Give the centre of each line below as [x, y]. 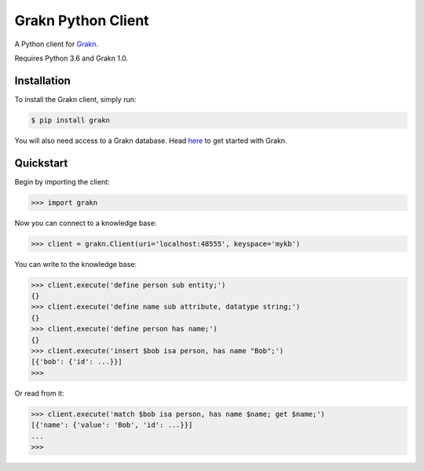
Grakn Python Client [82, 20]
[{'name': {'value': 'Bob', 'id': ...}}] [112, 425]
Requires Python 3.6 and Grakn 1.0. [71, 58]
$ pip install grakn [70, 120]
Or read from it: [39, 393]
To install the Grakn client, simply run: [75, 99]
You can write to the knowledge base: [76, 264]
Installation [42, 80]
